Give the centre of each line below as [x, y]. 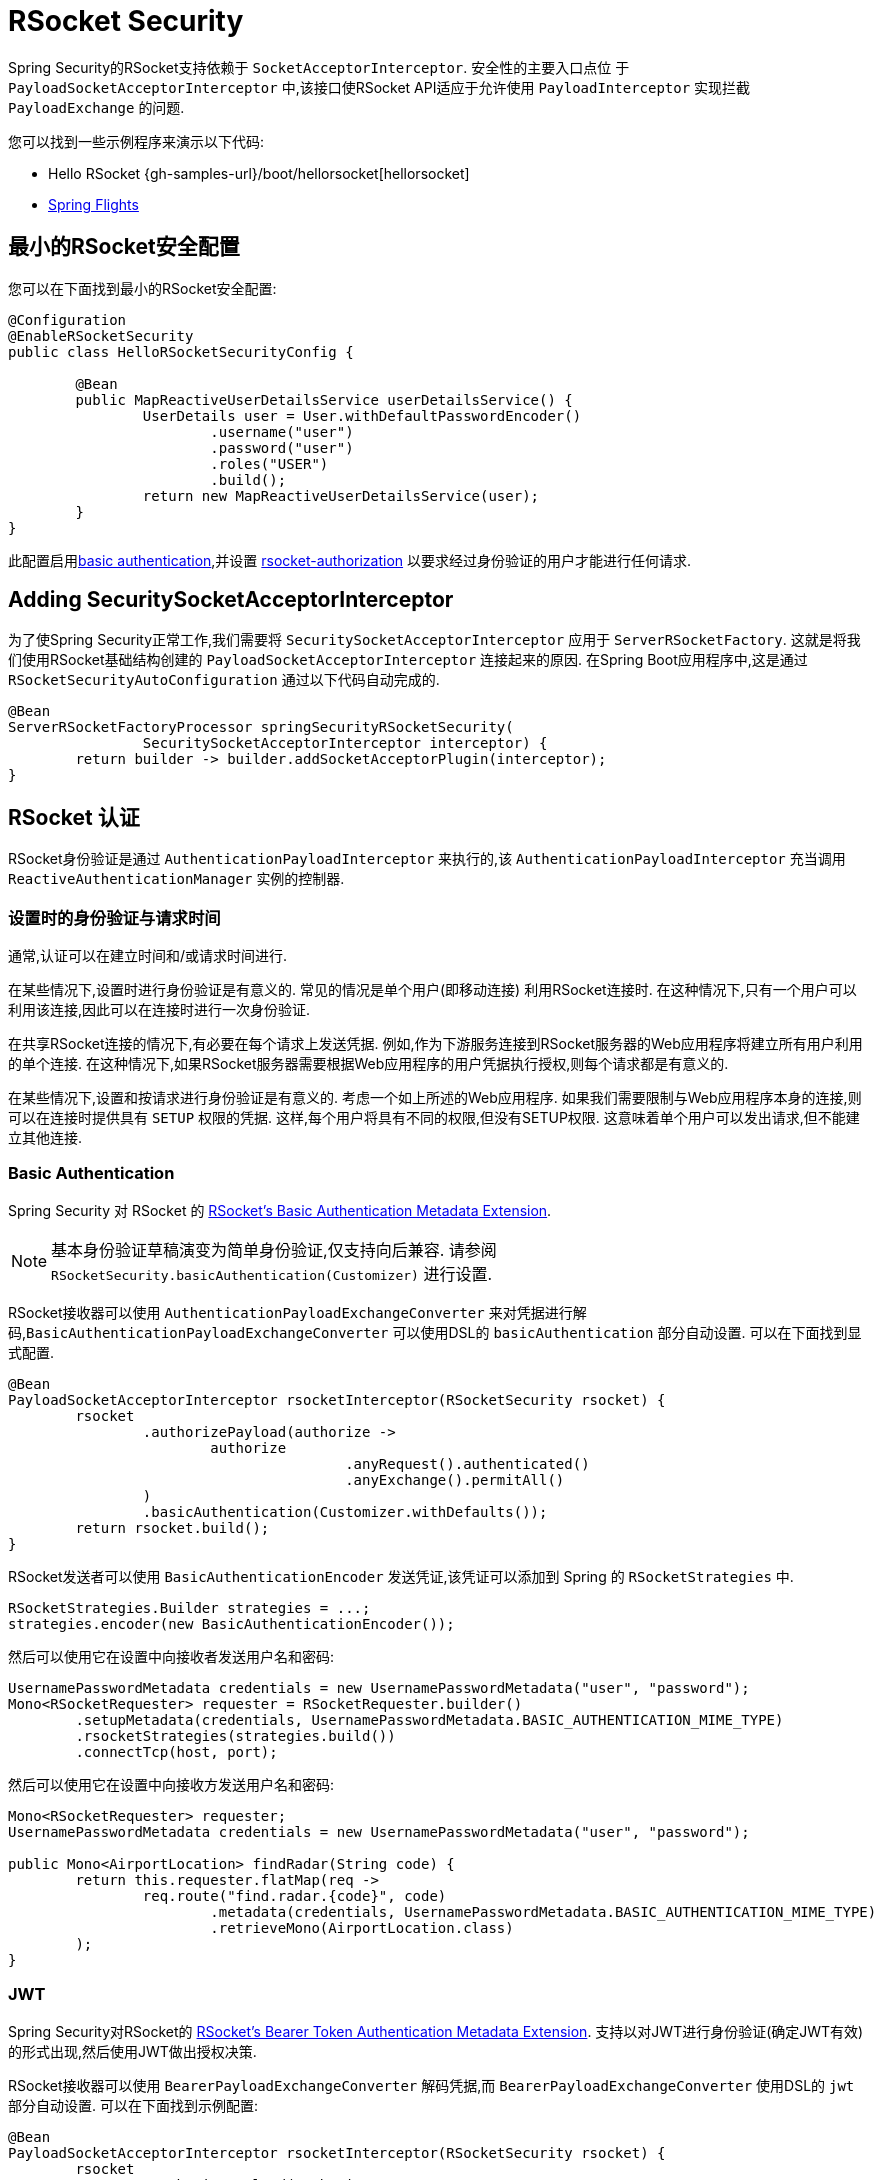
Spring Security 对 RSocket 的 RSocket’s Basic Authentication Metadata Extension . [280, 1210]
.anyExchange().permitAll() [455, 1479]
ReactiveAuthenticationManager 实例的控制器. [176, 879]
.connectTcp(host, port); [176, 1751]
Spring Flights [93, 204]
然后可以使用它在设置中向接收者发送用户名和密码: [171, 1656]
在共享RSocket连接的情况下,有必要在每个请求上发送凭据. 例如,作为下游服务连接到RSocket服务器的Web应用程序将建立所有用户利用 [435, 1044]
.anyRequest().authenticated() [467, 1463]
